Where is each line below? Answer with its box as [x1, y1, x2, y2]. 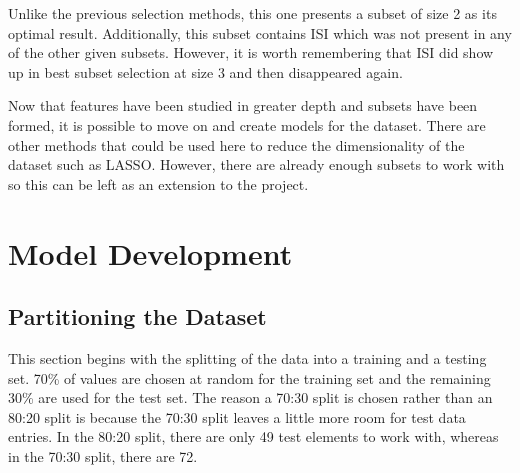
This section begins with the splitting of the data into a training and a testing [8, 347, 487, 368]
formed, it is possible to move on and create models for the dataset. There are [8, 114, 486, 135]
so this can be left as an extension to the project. [8, 173, 309, 194]
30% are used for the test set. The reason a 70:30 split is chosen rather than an [8, 387, 493, 408]
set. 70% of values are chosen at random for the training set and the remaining [8, 367, 491, 388]
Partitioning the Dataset [8, 301, 267, 332]
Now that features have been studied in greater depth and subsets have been [8, 95, 478, 116]
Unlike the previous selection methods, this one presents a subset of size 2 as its [8, 3, 497, 23]
